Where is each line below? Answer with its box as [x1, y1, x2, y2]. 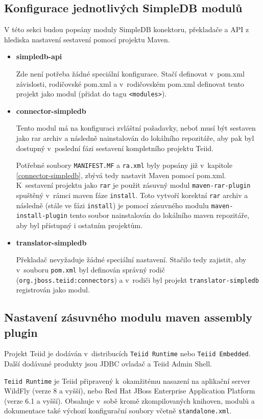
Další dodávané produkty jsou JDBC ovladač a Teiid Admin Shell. [4, 358, 212, 369]
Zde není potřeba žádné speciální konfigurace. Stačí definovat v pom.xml [16, 68, 245, 79]
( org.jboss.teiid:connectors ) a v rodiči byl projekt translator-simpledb [16, 274, 259, 285]
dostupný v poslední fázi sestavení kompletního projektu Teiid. [16, 142, 213, 153]
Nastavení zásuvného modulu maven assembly [4, 309, 252, 325]
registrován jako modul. [16, 284, 90, 295]
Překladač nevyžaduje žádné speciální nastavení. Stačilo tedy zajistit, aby [16, 254, 247, 265]
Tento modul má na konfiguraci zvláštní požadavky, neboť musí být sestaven [16, 122, 256, 133]
